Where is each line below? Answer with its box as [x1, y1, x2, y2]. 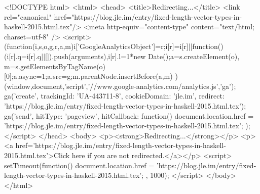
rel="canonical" [4, 11, 52, 22]
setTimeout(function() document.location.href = [4, 160, 155, 170]
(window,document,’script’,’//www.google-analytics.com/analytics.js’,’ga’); [4, 80, 236, 91]
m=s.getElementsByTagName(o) [4, 61, 106, 71]
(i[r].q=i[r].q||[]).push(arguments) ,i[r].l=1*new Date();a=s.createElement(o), [4, 51, 240, 61]
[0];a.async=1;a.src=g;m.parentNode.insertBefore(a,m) [4, 71, 173, 81]
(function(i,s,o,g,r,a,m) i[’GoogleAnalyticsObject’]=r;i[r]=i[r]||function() [4, 41, 224, 52]
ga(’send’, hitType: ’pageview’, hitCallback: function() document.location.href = [4, 110, 254, 121]
